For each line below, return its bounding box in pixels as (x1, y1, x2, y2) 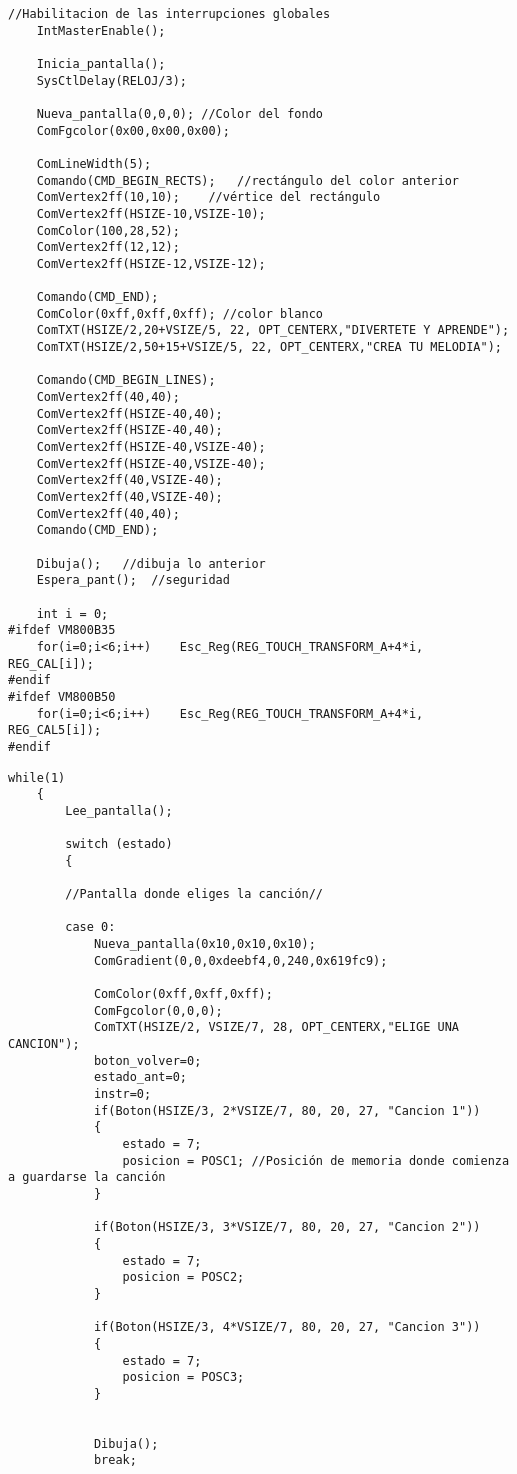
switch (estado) (65, 837, 173, 852)
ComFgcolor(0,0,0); (93, 1003, 223, 1018)
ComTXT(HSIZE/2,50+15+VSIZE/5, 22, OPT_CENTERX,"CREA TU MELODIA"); (36, 340, 502, 355)
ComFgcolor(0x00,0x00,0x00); (36, 123, 230, 138)
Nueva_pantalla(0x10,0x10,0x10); (93, 937, 316, 952)
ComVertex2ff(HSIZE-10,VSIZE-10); (36, 206, 266, 221)
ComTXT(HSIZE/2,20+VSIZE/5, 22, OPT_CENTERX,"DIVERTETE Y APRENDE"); (36, 323, 510, 338)
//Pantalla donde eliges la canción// (65, 887, 323, 902)
